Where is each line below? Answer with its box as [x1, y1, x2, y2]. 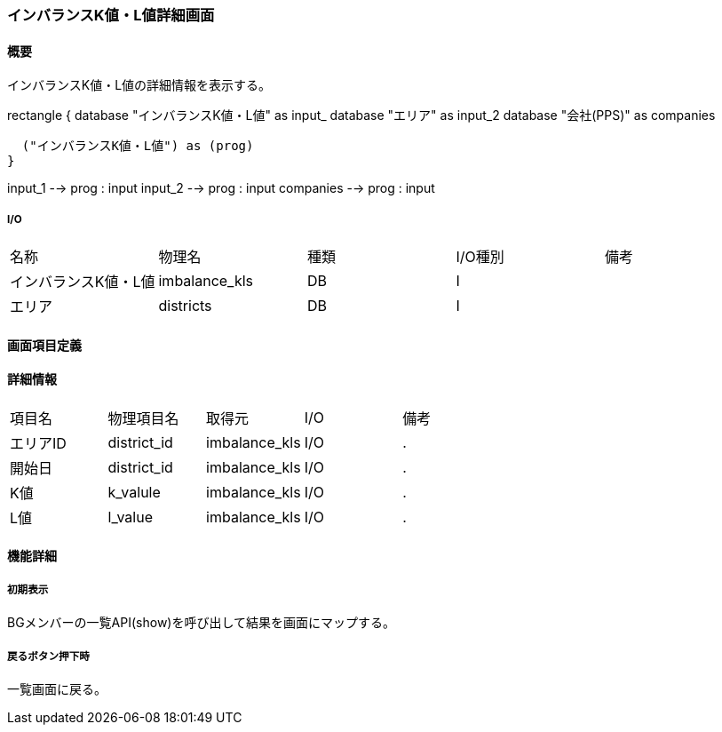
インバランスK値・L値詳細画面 [7, 6, 215, 24]
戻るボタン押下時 [7, 649, 90, 663]
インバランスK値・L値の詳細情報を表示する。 [7, 77, 272, 93]
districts [158, 297, 212, 314]
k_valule [107, 482, 161, 501]
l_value [107, 507, 154, 526]
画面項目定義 [7, 337, 82, 353]
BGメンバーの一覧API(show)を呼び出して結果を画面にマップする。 [7, 615, 396, 631]
